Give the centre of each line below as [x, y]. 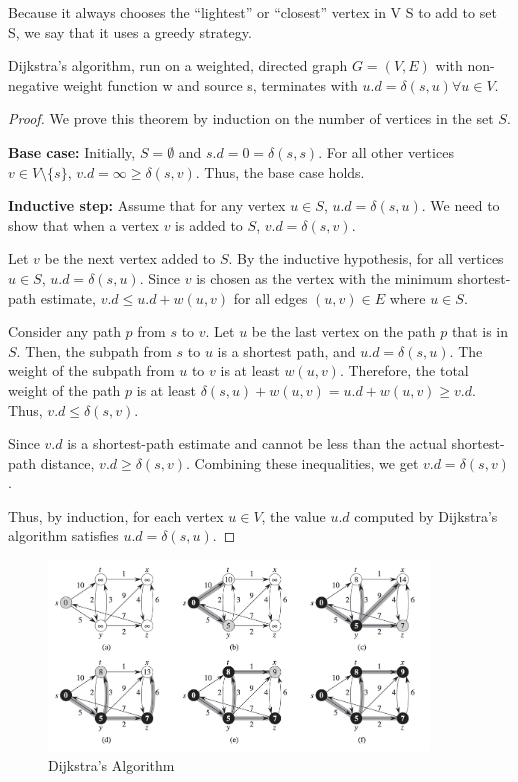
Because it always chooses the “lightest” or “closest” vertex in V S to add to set [252, 12]
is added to [209, 224]
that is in [479, 331]
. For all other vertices [386, 151]
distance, [67, 462]
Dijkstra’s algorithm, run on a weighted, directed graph [178, 65]
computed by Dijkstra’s [426, 515]
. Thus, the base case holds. [280, 171]
